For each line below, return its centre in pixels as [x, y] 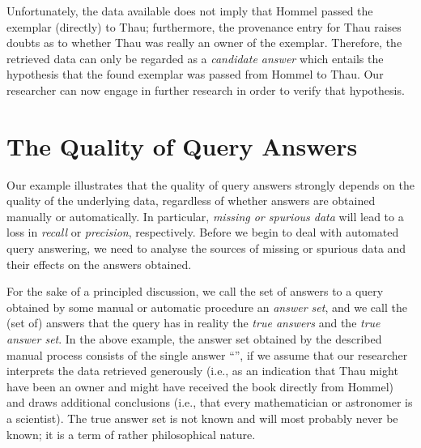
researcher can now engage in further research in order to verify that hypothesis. [206, 90]
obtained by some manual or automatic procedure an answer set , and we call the [207, 307]
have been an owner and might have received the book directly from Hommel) [200, 386]
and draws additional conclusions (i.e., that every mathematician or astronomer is [210, 402]
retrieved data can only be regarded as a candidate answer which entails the [195, 58]
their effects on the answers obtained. [99, 264]
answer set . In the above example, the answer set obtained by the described [194, 339]
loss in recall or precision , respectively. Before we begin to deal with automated [203, 232]
